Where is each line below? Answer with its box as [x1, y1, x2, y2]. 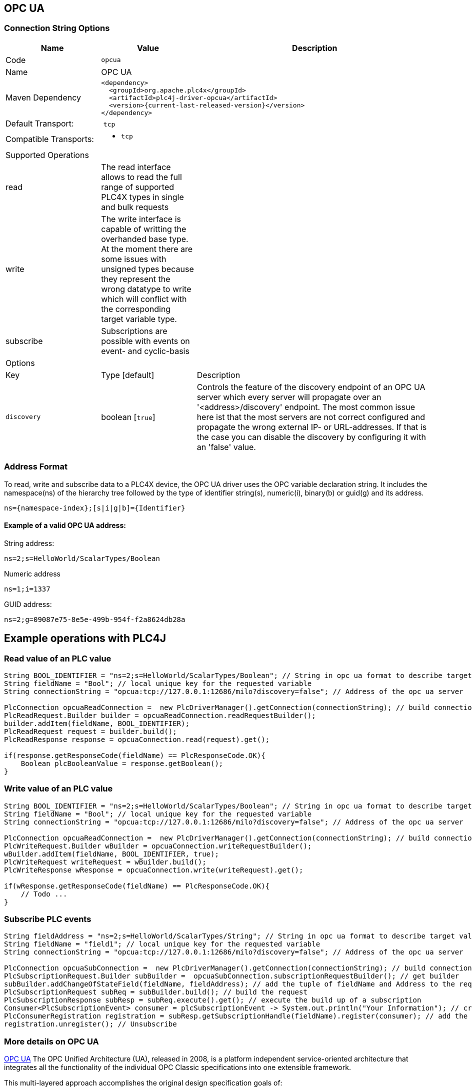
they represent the [101, 273, 170, 284]
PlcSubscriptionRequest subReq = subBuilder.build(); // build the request [4, 988, 307, 996]
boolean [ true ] [101, 411, 155, 422]
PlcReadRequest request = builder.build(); [4, 727, 177, 735]
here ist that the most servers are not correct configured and [196, 411, 425, 422]
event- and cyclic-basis [101, 345, 189, 356]
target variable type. [101, 313, 177, 324]
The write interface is [101, 213, 181, 224]
